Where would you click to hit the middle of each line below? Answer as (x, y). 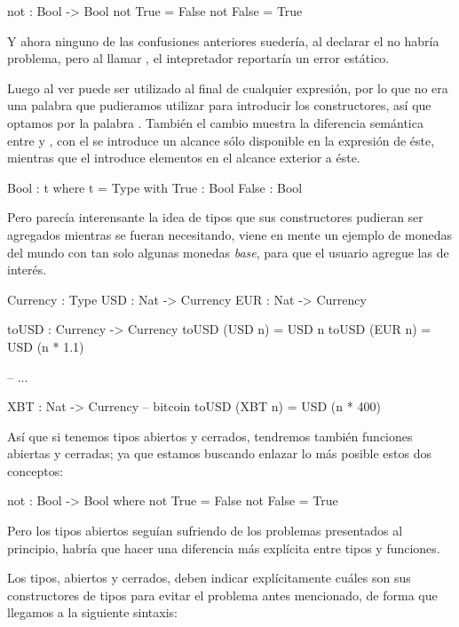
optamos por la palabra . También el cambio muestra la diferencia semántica (215, 122)
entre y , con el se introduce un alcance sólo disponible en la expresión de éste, (221, 140)
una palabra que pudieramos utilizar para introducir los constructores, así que (219, 105)
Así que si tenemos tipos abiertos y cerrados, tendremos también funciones (210, 436)
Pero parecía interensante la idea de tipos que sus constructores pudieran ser (215, 217)
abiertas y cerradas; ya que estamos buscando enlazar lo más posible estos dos (220, 453)
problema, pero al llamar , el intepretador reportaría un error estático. (198, 58)
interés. (27, 270)
